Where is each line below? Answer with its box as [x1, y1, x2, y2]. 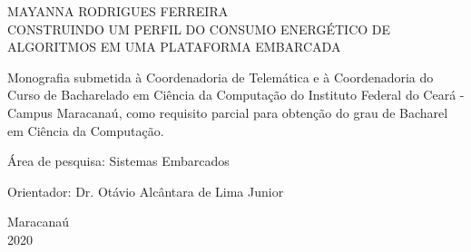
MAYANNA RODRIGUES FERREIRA [7, 2, 229, 20]
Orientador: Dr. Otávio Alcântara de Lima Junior [7, 181, 284, 200]
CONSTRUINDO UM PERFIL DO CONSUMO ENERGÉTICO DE [7, 19, 391, 38]
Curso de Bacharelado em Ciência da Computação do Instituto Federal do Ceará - [7, 85, 465, 104]
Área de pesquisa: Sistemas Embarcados [7, 151, 230, 170]
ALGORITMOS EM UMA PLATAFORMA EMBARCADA [7, 37, 341, 56]
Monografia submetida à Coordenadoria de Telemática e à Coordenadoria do [7, 67, 434, 86]
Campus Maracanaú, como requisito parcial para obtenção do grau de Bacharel [7, 102, 448, 121]
